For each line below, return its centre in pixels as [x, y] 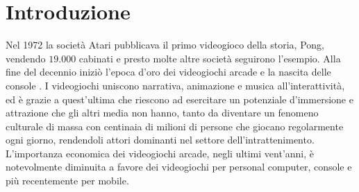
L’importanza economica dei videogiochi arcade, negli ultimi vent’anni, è [160, 153]
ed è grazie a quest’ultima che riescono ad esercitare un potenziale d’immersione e [179, 99]
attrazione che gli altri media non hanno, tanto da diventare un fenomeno [162, 113]
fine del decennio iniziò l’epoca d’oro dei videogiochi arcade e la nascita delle [168, 72]
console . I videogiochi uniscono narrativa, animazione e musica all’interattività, [175, 85]
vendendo [26, 58]
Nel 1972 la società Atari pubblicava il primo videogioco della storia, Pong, [165, 45]
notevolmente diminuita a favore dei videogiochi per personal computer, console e [179, 167]
